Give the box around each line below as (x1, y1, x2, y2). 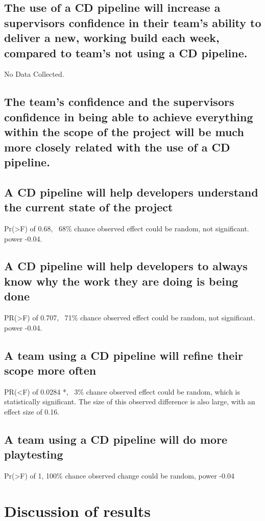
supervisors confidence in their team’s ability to (4, 14, 261, 30)
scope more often (4, 362, 97, 378)
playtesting (4, 446, 63, 462)
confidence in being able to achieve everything (4, 108, 253, 124)
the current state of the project (4, 199, 173, 215)
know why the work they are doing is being (4, 273, 238, 289)
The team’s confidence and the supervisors (4, 94, 234, 110)
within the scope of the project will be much (4, 124, 244, 140)
